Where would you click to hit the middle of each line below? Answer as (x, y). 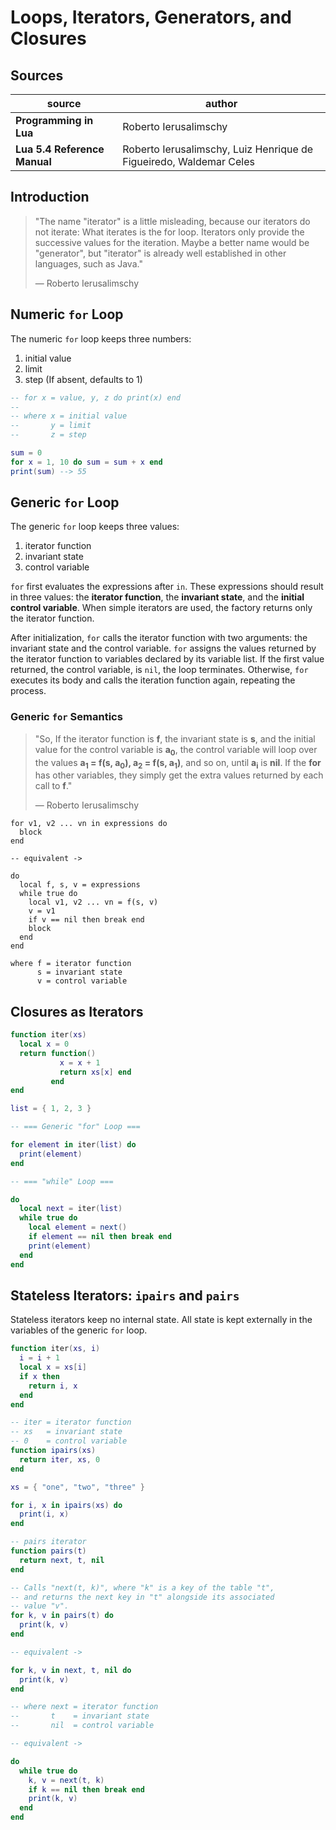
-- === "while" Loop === (62, 1181)
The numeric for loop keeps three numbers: (101, 338)
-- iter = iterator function (71, 1422)
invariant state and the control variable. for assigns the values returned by (163, 648)
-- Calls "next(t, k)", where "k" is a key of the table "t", (142, 1587)
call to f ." (53, 786)
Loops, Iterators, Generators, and (151, 17)
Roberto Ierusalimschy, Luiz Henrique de (218, 149)
